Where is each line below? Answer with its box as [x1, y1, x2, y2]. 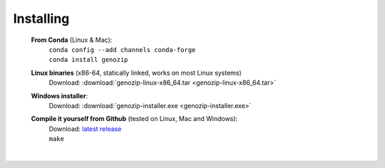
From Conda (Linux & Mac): [31, 36, 113, 44]
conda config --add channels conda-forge [48, 46, 196, 53]
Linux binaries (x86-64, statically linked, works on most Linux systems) [31, 68, 242, 77]
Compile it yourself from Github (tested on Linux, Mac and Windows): [31, 115, 238, 123]
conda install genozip [48, 56, 128, 64]
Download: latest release [48, 125, 122, 133]
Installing [13, 11, 70, 26]
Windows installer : [31, 91, 88, 100]
